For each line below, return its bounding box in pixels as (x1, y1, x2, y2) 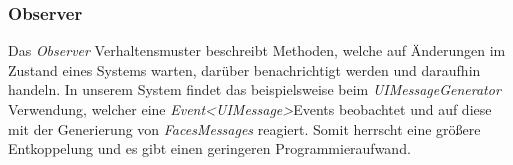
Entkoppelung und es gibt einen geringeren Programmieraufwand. (8, 138, 411, 159)
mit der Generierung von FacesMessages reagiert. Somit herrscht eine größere (8, 118, 481, 139)
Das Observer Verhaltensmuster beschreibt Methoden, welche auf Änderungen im (8, 40, 506, 61)
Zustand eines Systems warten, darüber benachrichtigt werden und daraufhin (8, 59, 481, 80)
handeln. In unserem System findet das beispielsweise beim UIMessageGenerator (8, 79, 501, 100)
